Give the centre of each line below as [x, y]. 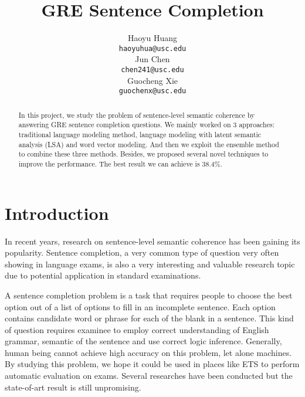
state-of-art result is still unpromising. [73, 387]
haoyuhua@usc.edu [152, 48]
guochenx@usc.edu [152, 91]
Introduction [57, 213]
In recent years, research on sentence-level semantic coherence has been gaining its [152, 241]
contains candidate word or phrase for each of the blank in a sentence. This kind [149, 318]
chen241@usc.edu [152, 69]
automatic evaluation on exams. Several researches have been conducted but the [149, 376]
